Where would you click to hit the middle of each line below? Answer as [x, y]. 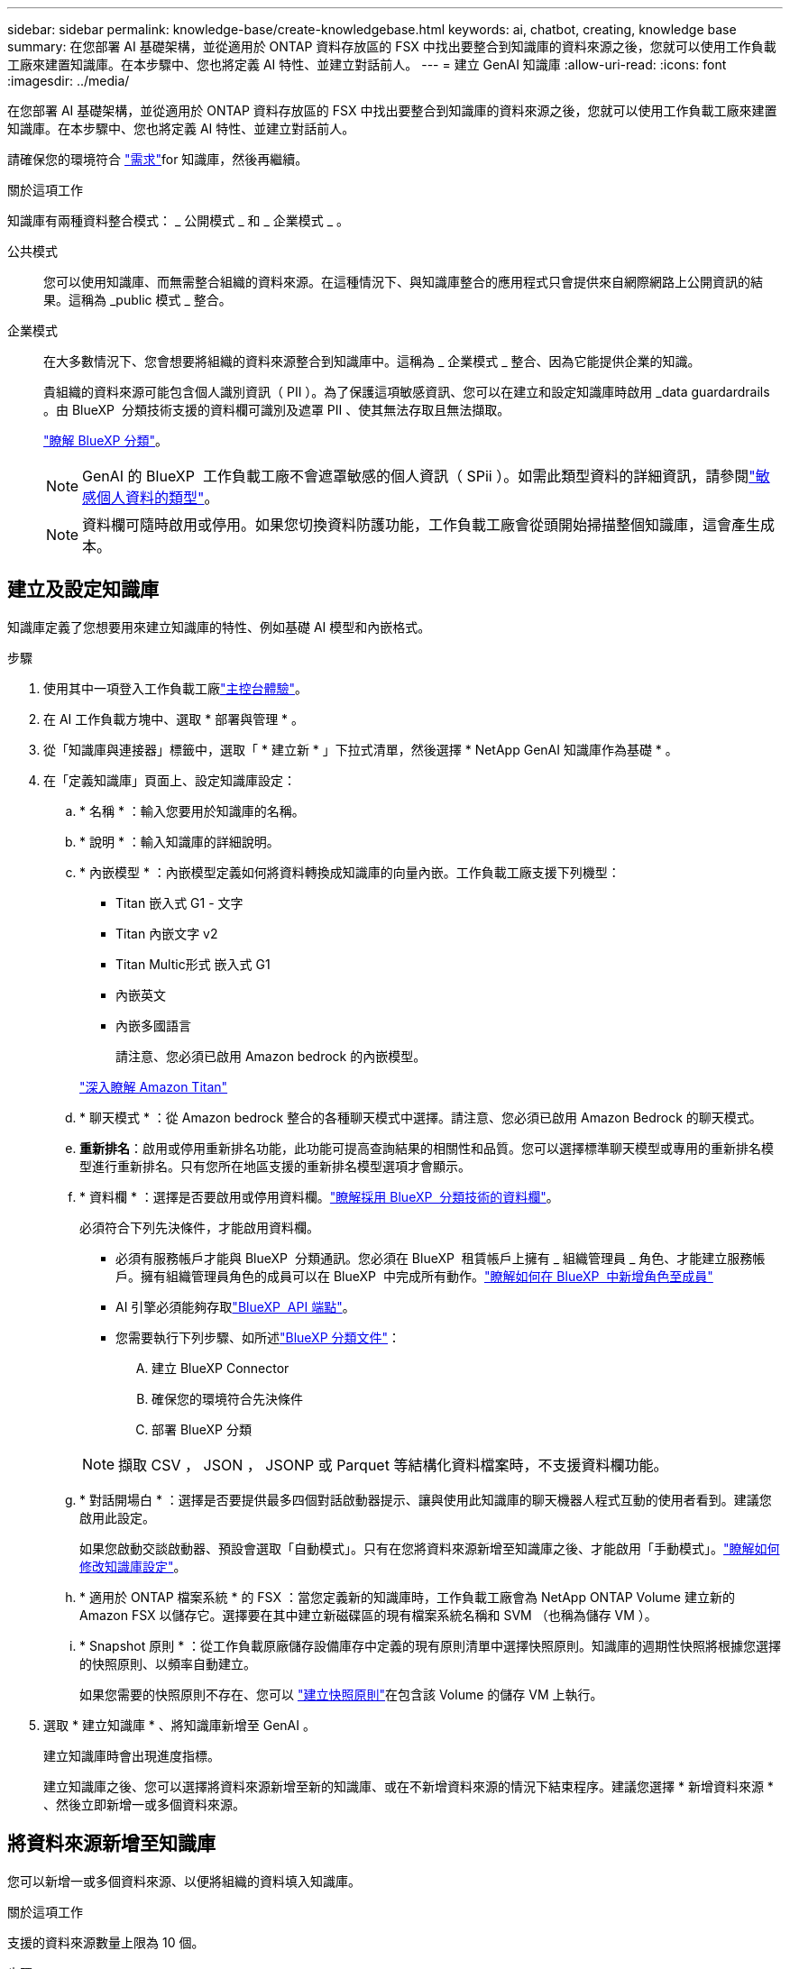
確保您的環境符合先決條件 [227, 1398]
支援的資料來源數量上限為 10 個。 [106, 1942]
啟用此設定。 [117, 1517]
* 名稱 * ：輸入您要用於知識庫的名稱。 [192, 810]
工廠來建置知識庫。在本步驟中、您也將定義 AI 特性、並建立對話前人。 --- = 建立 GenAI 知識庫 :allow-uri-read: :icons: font [367, 64]
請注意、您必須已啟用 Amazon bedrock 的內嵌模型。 [271, 1056]
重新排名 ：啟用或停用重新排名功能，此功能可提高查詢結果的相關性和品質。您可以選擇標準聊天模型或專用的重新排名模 [427, 1148]
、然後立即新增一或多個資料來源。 [144, 1804]
